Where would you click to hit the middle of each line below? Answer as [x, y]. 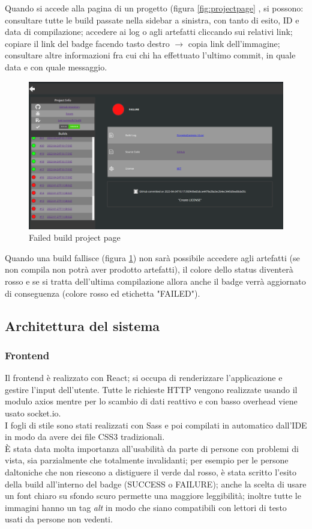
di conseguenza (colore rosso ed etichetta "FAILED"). [103, 293]
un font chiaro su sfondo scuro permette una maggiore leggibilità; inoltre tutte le [153, 496]
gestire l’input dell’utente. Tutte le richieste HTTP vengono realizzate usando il [151, 389]
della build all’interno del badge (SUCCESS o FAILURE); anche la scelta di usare [156, 484]
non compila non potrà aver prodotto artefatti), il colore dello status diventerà [149, 269]
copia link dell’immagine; [234, 43]
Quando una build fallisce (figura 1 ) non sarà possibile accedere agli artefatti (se [152, 257]
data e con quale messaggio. [56, 67]
